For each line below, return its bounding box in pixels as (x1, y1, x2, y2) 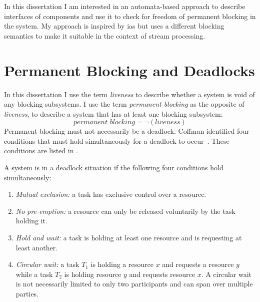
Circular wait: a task (15, 259, 79, 269)
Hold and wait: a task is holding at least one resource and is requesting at (15, 232, 242, 243)
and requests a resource (162, 259, 234, 269)
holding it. (15, 215, 47, 226)
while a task (15, 268, 53, 279)
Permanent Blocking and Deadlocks (4, 60, 255, 80)
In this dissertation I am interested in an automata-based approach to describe (4, 1, 245, 11)
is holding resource (64, 268, 121, 279)
